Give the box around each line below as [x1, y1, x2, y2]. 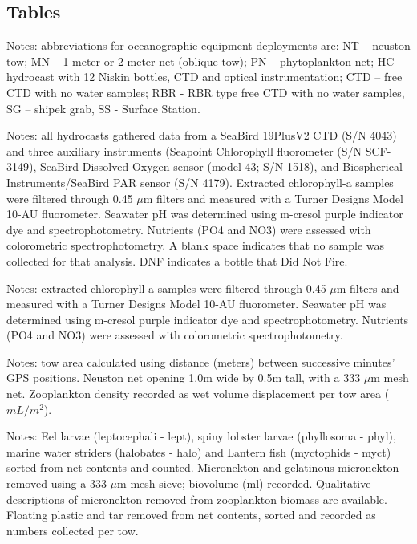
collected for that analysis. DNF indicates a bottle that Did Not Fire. [6, 252, 348, 269]
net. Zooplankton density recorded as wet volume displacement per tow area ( [6, 385, 390, 402]
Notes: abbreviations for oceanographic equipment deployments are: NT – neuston [6, 37, 411, 54]
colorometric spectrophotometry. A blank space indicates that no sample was [6, 237, 385, 254]
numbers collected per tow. [6, 522, 139, 538]
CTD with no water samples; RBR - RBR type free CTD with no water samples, [6, 83, 405, 100]
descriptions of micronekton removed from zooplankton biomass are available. [6, 490, 387, 507]
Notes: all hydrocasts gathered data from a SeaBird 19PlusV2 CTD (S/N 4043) [6, 127, 397, 144]
